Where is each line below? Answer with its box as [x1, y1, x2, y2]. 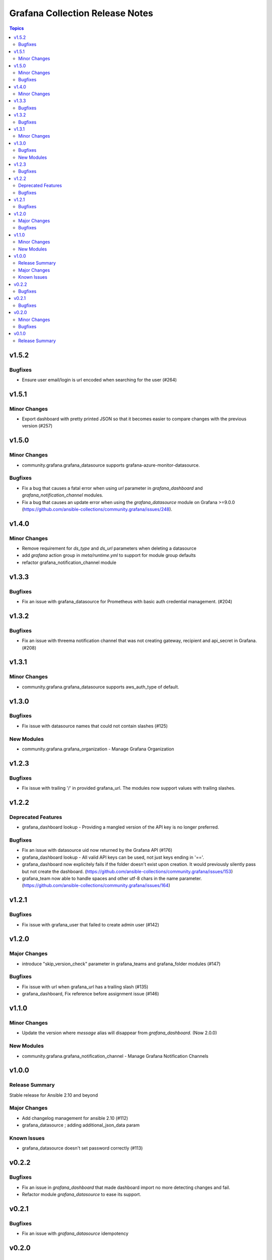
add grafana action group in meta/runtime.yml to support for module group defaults [22, 552, 196, 558]
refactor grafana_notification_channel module [22, 559, 117, 565]
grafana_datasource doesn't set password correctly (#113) [22, 1145, 143, 1151]
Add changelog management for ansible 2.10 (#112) [22, 1115, 128, 1121]
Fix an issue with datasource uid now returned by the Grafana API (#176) [22, 847, 173, 853]
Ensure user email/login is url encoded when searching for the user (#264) [22, 376, 177, 383]
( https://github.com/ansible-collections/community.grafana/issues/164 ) [22, 883, 171, 889]
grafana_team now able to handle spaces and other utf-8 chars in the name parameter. [22, 875, 202, 881]
